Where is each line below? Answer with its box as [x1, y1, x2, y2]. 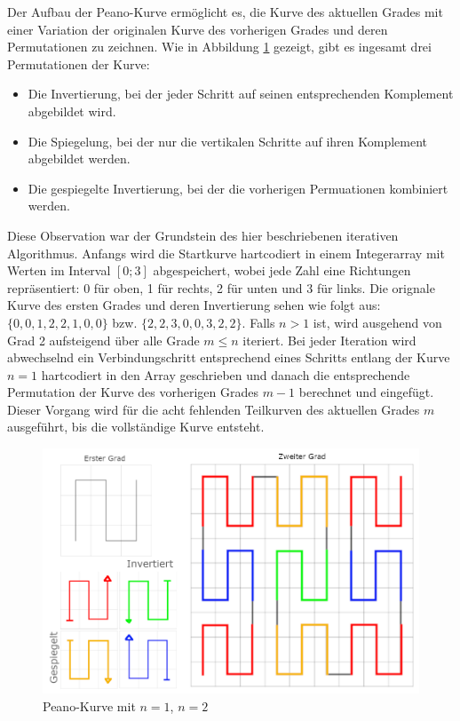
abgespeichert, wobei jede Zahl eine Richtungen [153, 261, 411, 280]
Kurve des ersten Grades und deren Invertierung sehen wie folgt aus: [7, 296, 381, 314]
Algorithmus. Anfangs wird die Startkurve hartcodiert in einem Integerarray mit [7, 243, 445, 262]
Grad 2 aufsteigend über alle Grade [7, 330, 200, 349]
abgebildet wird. [28, 101, 116, 120]
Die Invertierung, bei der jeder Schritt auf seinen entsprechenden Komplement [28, 84, 454, 103]
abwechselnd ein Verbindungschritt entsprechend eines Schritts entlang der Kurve [7, 348, 450, 367]
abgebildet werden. [28, 149, 131, 168]
